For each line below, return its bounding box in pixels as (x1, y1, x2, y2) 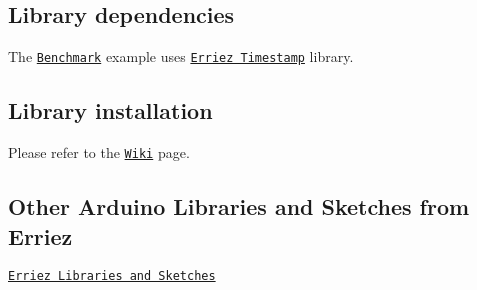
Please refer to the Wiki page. (8, 142, 190, 163)
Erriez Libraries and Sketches (8, 269, 216, 284)
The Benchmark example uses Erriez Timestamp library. (8, 46, 354, 67)
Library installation (8, 95, 213, 126)
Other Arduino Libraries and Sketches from (8, 191, 470, 222)
